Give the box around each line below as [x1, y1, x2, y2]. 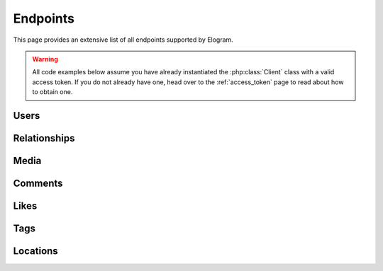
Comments [13, 177, 63, 189]
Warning [32, 54, 58, 63]
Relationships [13, 132, 75, 144]
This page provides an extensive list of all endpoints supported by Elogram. [13, 35, 233, 44]
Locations [13, 245, 58, 258]
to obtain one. [32, 88, 73, 96]
